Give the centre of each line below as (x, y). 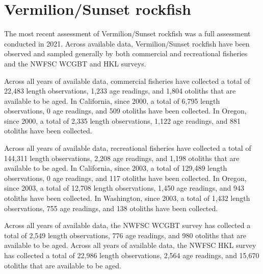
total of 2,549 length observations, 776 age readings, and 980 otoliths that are (125, 235)
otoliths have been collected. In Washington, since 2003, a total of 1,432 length (127, 198)
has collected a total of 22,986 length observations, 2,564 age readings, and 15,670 (132, 255)
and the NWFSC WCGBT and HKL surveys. (75, 63)
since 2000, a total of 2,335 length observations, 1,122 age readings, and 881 (122, 120)
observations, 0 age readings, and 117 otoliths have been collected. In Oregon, (125, 178)
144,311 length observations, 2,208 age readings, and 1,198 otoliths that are (122, 158)
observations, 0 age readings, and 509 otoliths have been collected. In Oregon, (125, 111)
